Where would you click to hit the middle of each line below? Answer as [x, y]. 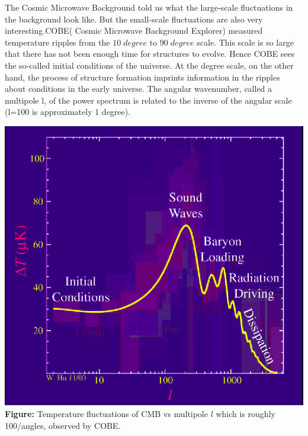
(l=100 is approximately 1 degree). [68, 112]
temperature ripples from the [57, 42]
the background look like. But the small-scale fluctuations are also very [134, 19]
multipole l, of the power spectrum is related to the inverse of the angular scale [148, 100]
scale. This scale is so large [245, 42]
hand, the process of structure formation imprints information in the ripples [142, 77]
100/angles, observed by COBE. [63, 425]
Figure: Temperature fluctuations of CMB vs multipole [106, 413]
